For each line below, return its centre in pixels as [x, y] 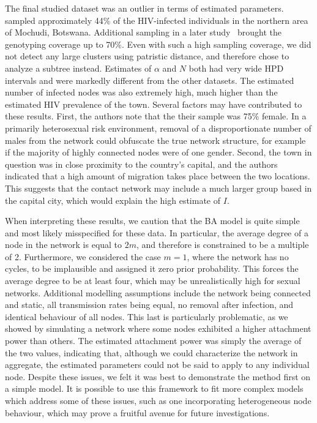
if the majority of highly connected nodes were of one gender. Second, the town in [158, 152]
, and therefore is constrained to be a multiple [223, 245]
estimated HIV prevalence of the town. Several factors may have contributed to [154, 104]
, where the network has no [238, 256]
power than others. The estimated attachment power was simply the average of [153, 341]
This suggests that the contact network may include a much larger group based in [158, 188]
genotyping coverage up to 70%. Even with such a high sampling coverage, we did [158, 44]
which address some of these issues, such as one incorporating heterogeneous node [158, 400]
